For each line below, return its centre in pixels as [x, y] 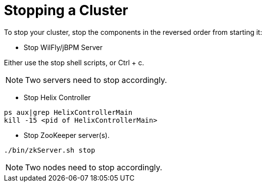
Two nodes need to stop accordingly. [94, 167]
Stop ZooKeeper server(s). [67, 135]
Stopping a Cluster [66, 10]
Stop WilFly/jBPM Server [63, 47]
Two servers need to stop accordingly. [96, 80]
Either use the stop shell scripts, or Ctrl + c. [74, 62]
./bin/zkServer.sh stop [50, 150]
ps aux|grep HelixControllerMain [68, 112]
